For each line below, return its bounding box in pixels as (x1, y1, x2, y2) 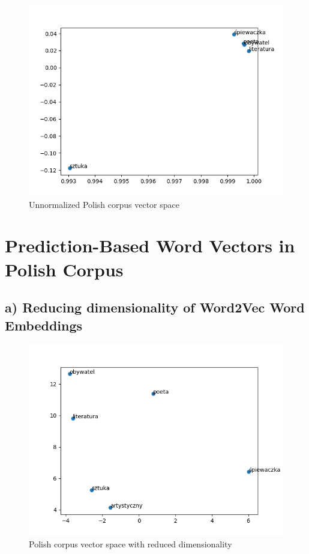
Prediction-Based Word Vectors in (5, 233, 295, 258)
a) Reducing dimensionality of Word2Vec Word (5, 298, 305, 317)
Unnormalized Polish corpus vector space (29, 198, 179, 210)
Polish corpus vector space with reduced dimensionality (29, 537, 232, 550)
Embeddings (5, 315, 83, 334)
